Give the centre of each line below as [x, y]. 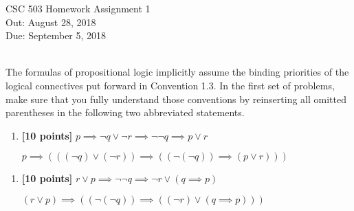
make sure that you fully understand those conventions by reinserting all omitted [176, 99]
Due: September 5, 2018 [56, 35]
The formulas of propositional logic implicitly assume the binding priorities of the [177, 72]
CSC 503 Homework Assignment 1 [78, 8]
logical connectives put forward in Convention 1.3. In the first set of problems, [170, 85]
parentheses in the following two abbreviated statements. [125, 112]
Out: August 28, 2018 [51, 22]
